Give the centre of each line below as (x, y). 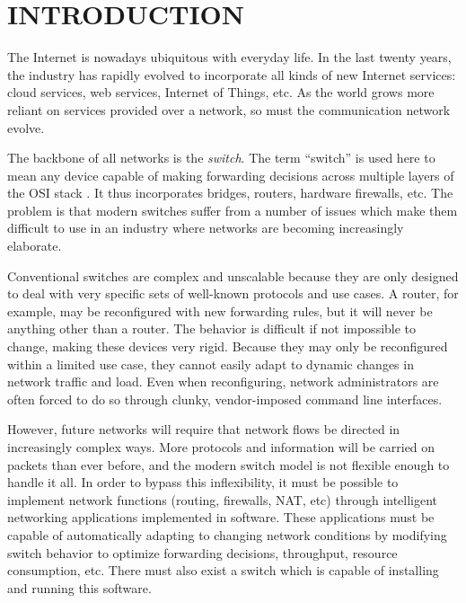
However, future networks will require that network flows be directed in (204, 429)
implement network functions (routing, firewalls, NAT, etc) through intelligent (223, 499)
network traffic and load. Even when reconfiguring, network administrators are (223, 381)
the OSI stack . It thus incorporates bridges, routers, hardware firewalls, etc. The (230, 193)
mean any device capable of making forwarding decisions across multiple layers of (231, 175)
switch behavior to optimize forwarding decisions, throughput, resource (202, 552)
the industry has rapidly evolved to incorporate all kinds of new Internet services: (232, 74)
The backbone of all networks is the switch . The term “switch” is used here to (221, 158)
